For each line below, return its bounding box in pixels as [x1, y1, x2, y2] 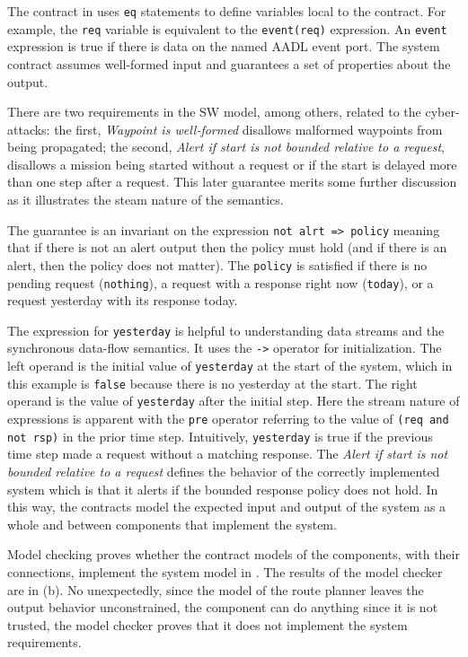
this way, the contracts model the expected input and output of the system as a [7, 497, 446, 516]
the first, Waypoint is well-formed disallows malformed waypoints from [54, 119, 443, 138]
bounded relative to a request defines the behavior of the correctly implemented [7, 462, 440, 480]
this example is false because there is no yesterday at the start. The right [7, 373, 418, 392]
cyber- [425, 102, 460, 121]
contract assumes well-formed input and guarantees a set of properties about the [7, 54, 451, 73]
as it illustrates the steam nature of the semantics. [7, 190, 284, 209]
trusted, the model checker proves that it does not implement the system [7, 615, 408, 634]
